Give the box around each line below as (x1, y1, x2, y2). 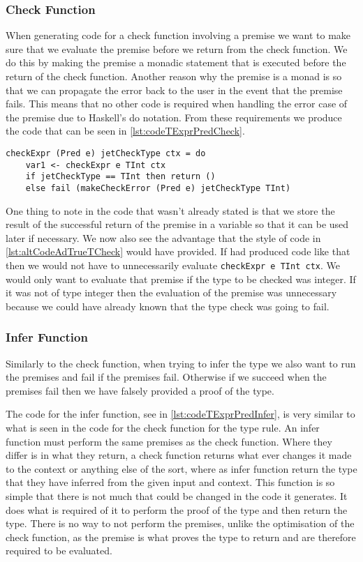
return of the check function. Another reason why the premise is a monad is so (6, 69, 342, 83)
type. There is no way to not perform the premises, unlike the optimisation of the (6, 516, 355, 531)
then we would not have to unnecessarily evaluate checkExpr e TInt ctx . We (6, 257, 340, 272)
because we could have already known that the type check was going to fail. (6, 298, 329, 313)
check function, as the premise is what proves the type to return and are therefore (6, 529, 356, 544)
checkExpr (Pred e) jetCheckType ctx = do (6, 148, 206, 158)
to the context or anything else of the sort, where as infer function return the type (6, 461, 357, 476)
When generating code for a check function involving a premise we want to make (6, 28, 351, 43)
